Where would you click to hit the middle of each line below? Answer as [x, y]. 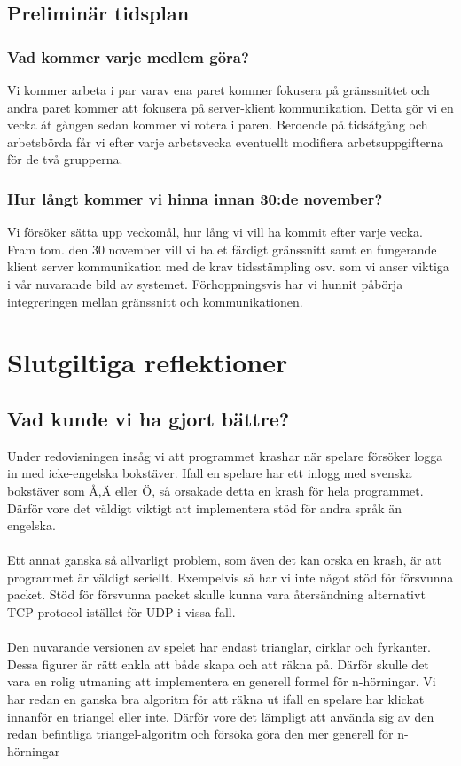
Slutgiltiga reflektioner [148, 362]
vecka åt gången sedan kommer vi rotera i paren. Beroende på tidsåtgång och [218, 125]
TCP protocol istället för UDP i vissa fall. [121, 612]
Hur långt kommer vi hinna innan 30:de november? [195, 198]
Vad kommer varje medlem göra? [128, 56]
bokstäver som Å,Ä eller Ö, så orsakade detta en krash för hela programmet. [215, 490]
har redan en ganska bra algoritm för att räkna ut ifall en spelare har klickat [216, 699]
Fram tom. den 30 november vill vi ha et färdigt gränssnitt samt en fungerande [222, 249]
